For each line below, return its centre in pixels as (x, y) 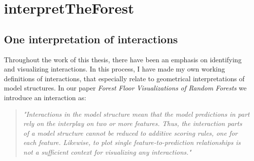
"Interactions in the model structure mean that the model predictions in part (136, 114)
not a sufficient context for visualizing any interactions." (107, 152)
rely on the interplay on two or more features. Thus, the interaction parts (133, 123)
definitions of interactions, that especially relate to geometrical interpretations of (124, 78)
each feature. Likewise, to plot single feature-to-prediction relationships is (132, 142)
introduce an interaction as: (45, 97)
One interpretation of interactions (91, 39)
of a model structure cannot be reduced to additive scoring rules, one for (130, 133)
